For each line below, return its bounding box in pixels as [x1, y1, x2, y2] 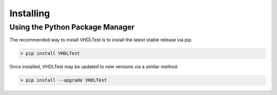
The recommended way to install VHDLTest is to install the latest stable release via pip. [9, 37, 193, 43]
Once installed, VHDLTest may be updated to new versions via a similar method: [9, 64, 179, 70]
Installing [9, 8, 50, 19]
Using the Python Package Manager [9, 22, 135, 32]
